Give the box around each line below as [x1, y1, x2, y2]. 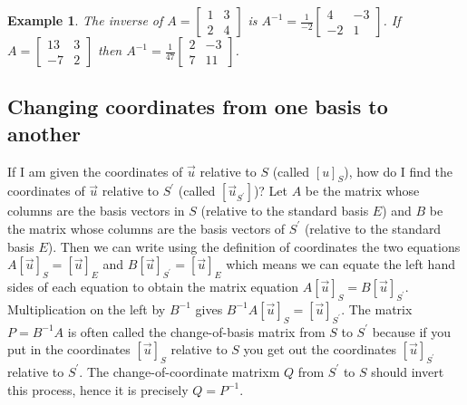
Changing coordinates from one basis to [7, 92, 388, 121]
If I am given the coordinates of [7, 161, 183, 180]
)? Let [253, 181, 288, 200]
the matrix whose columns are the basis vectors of [7, 218, 286, 237]
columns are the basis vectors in [7, 201, 185, 220]
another [7, 119, 82, 147]
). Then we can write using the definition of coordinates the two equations [47, 236, 461, 256]
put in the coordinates [7, 340, 131, 359]
